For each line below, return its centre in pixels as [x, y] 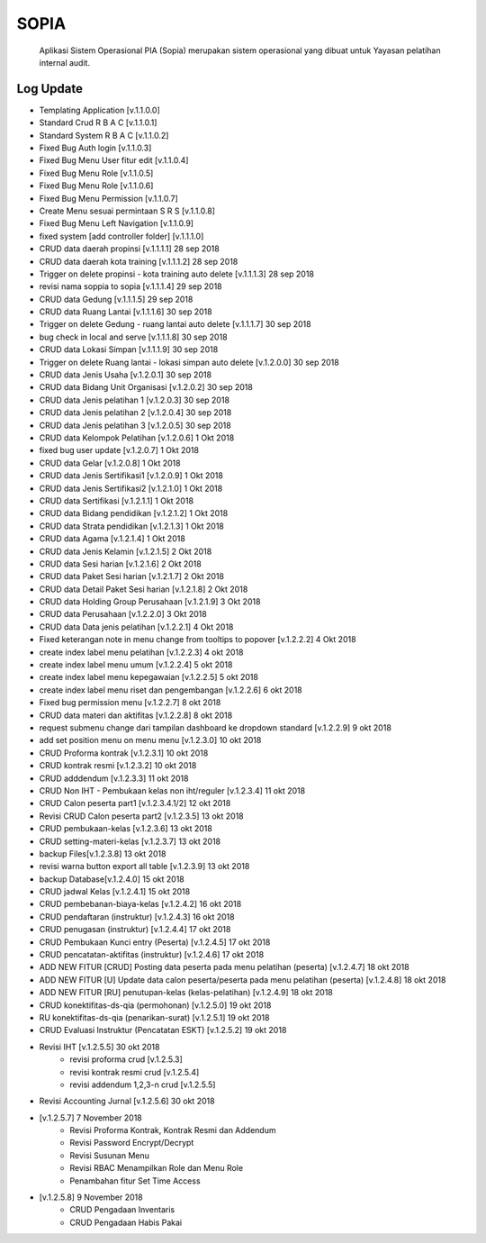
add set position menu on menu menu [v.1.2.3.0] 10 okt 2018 [150, 740]
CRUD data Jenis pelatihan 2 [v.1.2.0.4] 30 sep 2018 [135, 413]
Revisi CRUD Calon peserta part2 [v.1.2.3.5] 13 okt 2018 [142, 816]
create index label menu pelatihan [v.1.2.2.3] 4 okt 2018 [141, 652]
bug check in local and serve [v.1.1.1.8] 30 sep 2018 [134, 337]
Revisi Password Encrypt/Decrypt [132, 1143]
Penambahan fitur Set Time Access [135, 1181]
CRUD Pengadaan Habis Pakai [126, 1222]
